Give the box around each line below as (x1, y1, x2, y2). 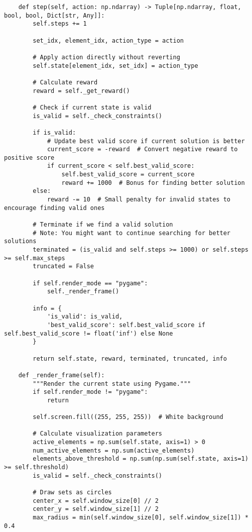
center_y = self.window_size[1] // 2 (33, 505, 159, 513)
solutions (4, 238, 37, 245)
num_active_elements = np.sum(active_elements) (33, 447, 195, 454)
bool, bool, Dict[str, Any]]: (4, 12, 105, 19)
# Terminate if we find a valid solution (33, 221, 173, 229)
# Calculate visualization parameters (33, 430, 162, 438)
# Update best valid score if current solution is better (47, 137, 245, 145)
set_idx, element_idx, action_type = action (33, 37, 184, 44)
